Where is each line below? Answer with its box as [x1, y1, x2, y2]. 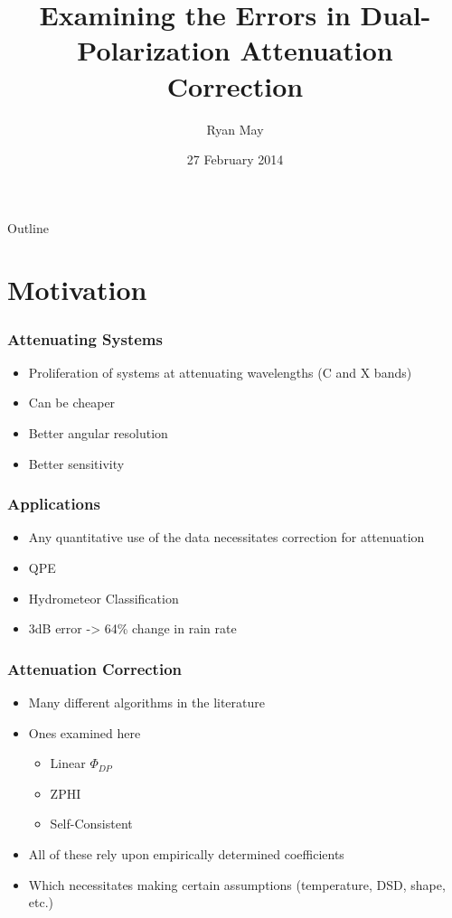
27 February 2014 [186, 150, 284, 169]
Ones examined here [28, 723, 141, 742]
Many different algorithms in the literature [28, 693, 265, 712]
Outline [7, 218, 49, 237]
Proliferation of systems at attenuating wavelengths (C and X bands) [28, 362, 412, 381]
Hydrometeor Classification [28, 588, 179, 607]
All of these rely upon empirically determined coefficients [28, 845, 344, 864]
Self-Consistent [50, 814, 133, 833]
